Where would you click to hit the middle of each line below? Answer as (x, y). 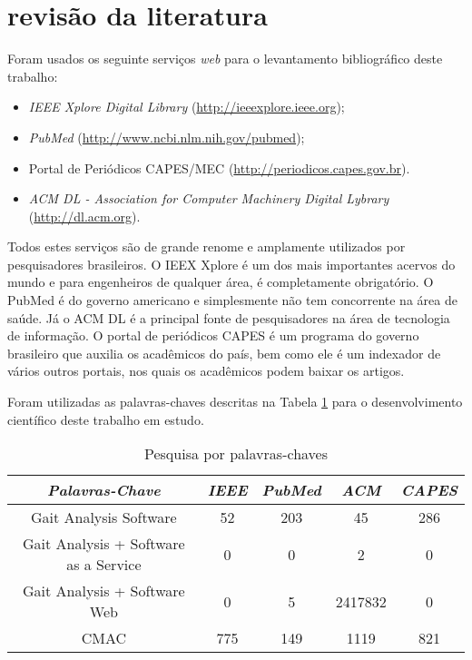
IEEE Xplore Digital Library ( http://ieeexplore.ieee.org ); (187, 107)
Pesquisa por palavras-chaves (236, 454)
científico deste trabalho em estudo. (106, 419)
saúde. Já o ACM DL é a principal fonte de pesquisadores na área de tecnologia (229, 317)
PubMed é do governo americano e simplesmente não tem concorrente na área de (232, 300)
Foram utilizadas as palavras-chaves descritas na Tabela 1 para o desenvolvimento (235, 402)
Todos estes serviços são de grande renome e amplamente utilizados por (206, 246)
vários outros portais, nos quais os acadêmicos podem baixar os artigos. (206, 371)
